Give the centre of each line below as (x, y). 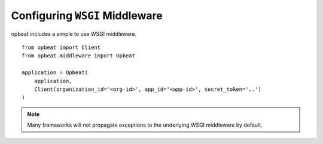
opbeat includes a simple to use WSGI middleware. (74, 33)
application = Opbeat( (55, 73)
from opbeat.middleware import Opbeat (79, 56)
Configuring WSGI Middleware (87, 16)
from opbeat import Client (61, 47)
